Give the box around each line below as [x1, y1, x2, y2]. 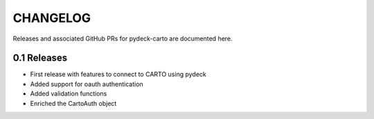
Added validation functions [30, 89, 107, 98]
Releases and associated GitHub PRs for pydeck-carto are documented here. [12, 34, 233, 43]
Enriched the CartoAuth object [30, 99, 117, 107]
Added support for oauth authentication [30, 80, 143, 88]
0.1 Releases [12, 52, 68, 64]
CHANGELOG [12, 10, 91, 25]
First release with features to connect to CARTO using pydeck [30, 70, 207, 78]
